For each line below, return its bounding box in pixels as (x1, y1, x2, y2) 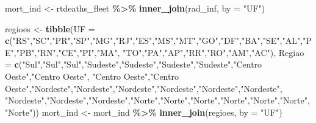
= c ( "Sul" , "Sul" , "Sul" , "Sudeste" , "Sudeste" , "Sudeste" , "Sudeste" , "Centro (5, 58, 262, 71)
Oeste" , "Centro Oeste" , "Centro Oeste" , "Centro (5, 69, 179, 82)
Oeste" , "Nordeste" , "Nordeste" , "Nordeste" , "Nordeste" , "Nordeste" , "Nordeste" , (5, 82, 282, 94)
